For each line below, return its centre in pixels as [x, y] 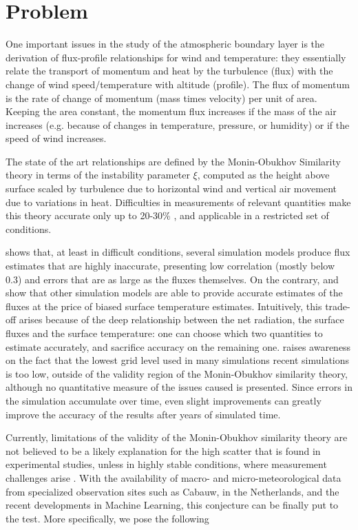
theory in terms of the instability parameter [98, 175]
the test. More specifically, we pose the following [107, 518]
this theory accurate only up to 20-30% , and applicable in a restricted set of [167, 215]
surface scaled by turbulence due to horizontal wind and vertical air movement [171, 188]
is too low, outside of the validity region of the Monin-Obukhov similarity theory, [177, 373]
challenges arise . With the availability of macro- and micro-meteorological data [173, 477]
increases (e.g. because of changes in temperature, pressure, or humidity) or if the [178, 124]
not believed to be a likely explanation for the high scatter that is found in [163, 450]
